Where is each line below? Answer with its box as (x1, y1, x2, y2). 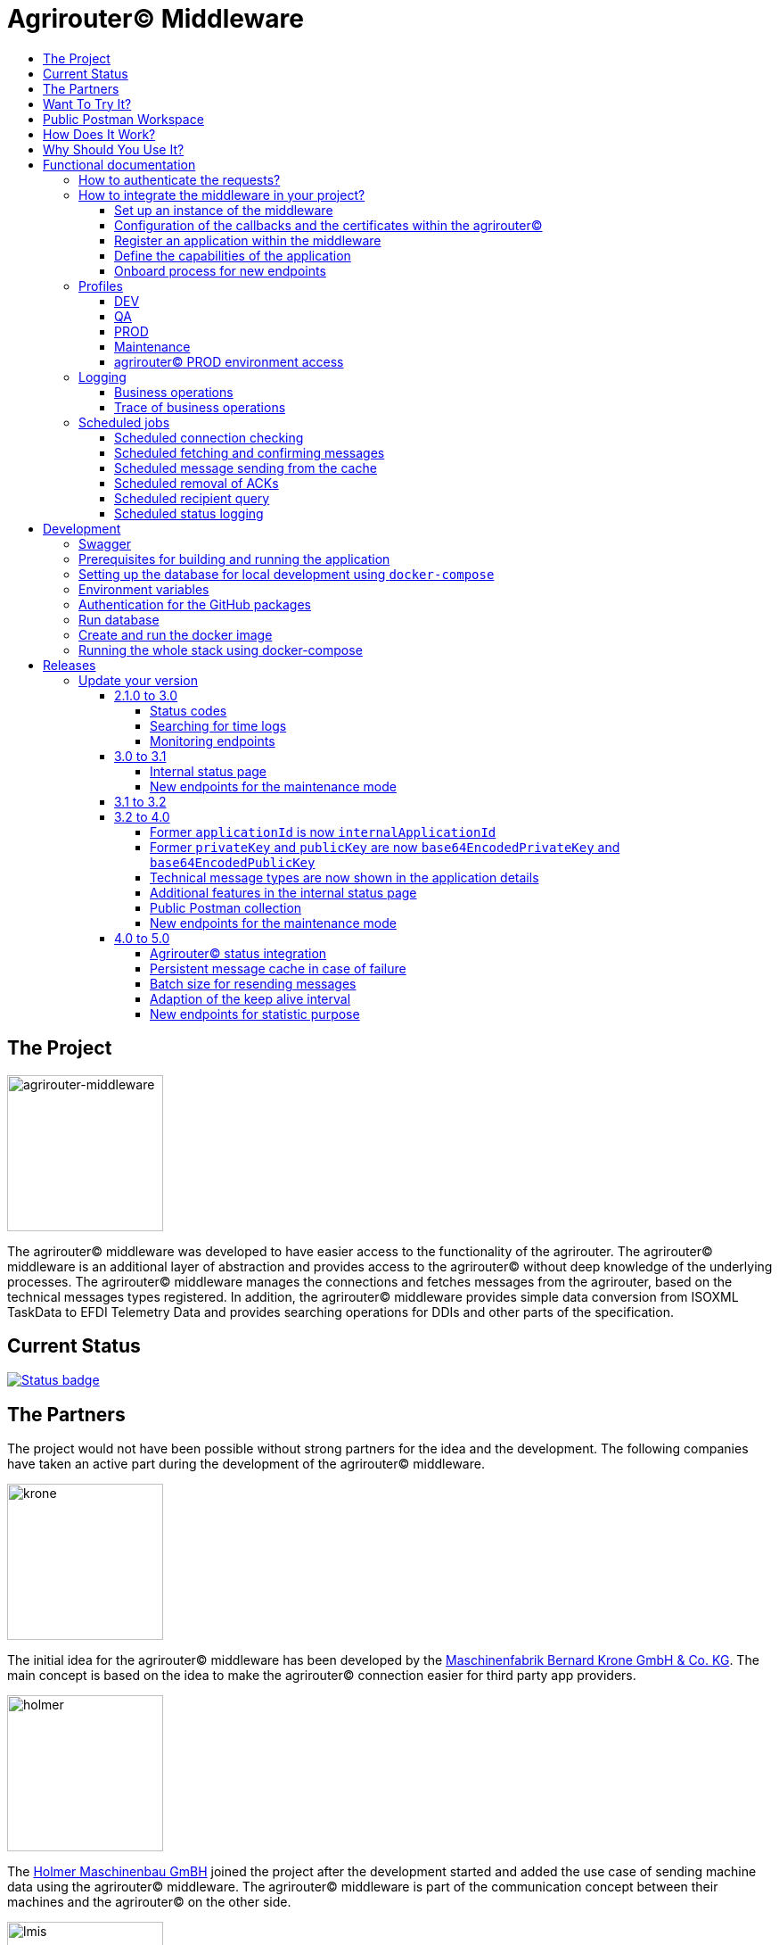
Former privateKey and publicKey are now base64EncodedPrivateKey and (150, 839, 620, 855)
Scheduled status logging (114, 505, 264, 521)
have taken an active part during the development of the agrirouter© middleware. (7, 1456, 485, 1472)
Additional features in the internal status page (150, 884, 417, 900)
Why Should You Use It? (43, 141, 184, 157)
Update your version (78, 672, 198, 688)
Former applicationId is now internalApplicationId (150, 824, 496, 840)
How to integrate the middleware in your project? (78, 186, 365, 203)
